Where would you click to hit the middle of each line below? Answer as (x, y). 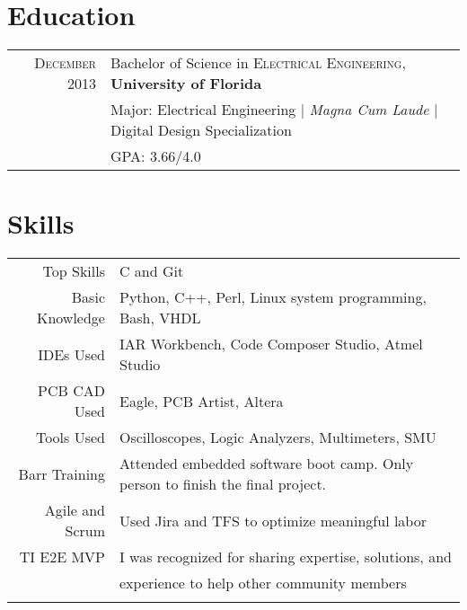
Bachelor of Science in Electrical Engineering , (258, 63)
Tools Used (70, 438)
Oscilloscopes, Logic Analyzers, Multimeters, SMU (278, 438)
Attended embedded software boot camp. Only (266, 464)
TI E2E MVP (62, 557)
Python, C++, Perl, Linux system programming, (273, 297)
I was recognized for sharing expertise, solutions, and (285, 557)
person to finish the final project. (223, 484)
